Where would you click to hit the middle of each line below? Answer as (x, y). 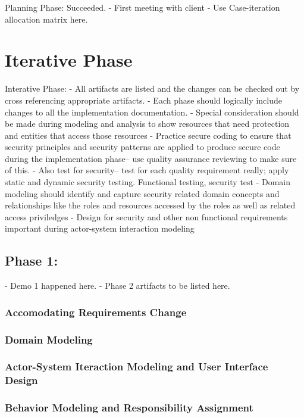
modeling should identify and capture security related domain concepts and (142, 193)
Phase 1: (32, 261)
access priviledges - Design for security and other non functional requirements (146, 216)
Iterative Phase (69, 60)
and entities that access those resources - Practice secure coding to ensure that (148, 135)
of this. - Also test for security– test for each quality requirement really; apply (147, 170)
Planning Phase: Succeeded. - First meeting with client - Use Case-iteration (142, 7)
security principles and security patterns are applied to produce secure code (142, 147)
